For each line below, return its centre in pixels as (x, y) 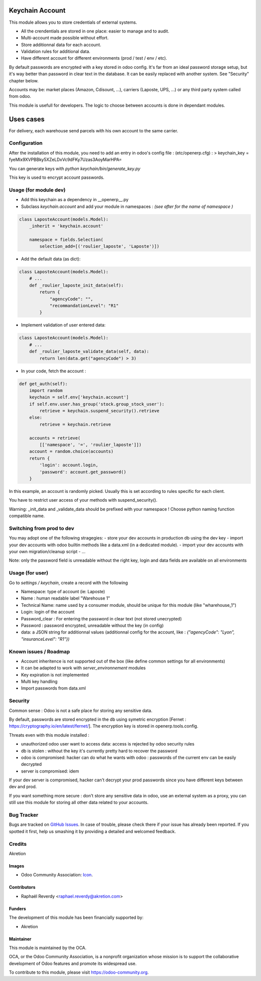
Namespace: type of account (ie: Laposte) (63, 592)
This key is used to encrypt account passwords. (57, 177)
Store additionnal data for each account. (61, 45)
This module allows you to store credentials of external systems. (73, 22)
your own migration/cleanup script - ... (47, 552)
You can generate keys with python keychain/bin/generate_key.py (75, 168)
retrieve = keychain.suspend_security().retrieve (99, 411)
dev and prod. (23, 787)
